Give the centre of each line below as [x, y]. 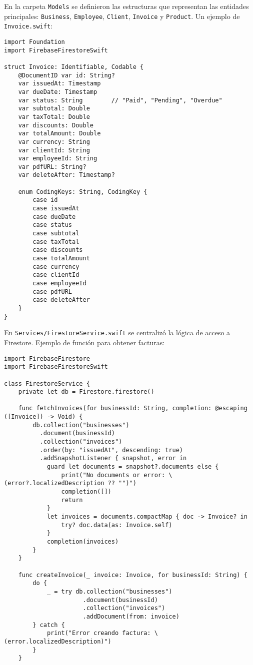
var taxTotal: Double [54, 117]
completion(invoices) [83, 541]
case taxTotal [56, 242]
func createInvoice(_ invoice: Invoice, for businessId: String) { [133, 575]
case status [52, 225]
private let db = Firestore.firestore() [86, 392]
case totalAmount [61, 259]
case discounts [58, 250]
